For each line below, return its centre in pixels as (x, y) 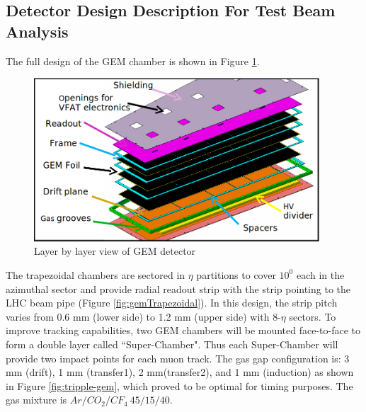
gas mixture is (36, 400)
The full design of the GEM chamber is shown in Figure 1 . (133, 61)
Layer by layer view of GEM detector (115, 251)
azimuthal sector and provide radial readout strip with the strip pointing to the (178, 288)
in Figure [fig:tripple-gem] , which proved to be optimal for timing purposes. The (179, 385)
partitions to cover (236, 274)
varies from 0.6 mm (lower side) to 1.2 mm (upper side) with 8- (143, 316)
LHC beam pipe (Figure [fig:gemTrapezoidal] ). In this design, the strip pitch (172, 303)
